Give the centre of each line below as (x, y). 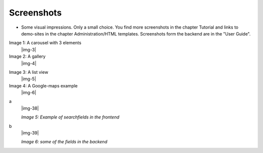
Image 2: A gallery (27, 56)
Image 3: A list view (29, 72)
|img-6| (29, 93)
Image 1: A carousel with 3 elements (45, 43)
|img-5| (29, 79)
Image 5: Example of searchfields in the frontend (70, 117)
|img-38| (30, 108)
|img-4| (29, 63)
